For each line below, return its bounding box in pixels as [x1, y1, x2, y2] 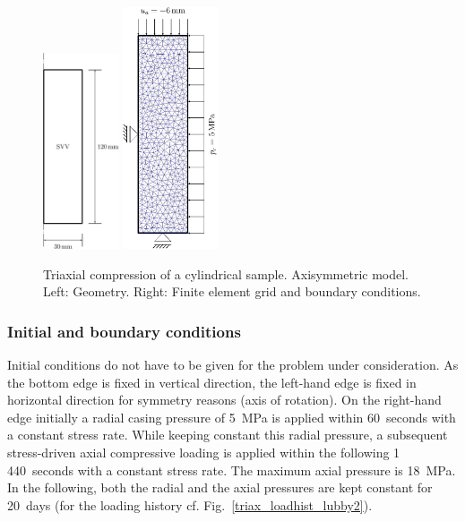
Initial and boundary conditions [7, 320, 241, 342]
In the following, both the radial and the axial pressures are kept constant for [7, 478, 433, 497]
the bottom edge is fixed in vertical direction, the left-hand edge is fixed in [7, 372, 417, 391]
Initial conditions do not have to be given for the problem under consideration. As [7, 355, 459, 373]
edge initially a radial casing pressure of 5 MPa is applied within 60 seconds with [7, 407, 456, 426]
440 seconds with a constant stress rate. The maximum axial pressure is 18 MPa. [7, 460, 456, 479]
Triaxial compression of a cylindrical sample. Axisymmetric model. [43, 264, 409, 283]
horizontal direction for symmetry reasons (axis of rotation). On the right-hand [7, 390, 442, 409]
